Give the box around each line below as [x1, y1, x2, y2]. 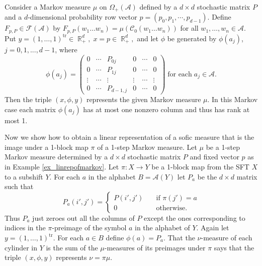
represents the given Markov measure [86, 94, 201, 105]
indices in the [5, 222, 46, 233]
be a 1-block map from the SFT [151, 161, 249, 172]
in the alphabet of [135, 222, 190, 233]
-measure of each [201, 232, 252, 242]
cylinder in [5, 242, 38, 252]
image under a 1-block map [5, 141, 89, 152]
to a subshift [5, 171, 43, 182]
